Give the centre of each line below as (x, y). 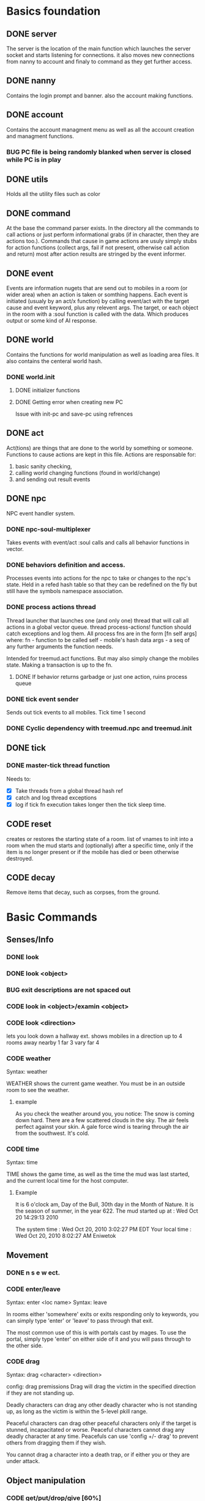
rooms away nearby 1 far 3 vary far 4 (53, 1042)
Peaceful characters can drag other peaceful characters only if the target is (102, 1423)
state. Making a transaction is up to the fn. (60, 665)
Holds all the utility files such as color (54, 194)
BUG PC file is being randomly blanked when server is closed (99, 152)
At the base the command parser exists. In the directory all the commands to (103, 228)
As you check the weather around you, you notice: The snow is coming (105, 1114)
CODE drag (23, 1361)
